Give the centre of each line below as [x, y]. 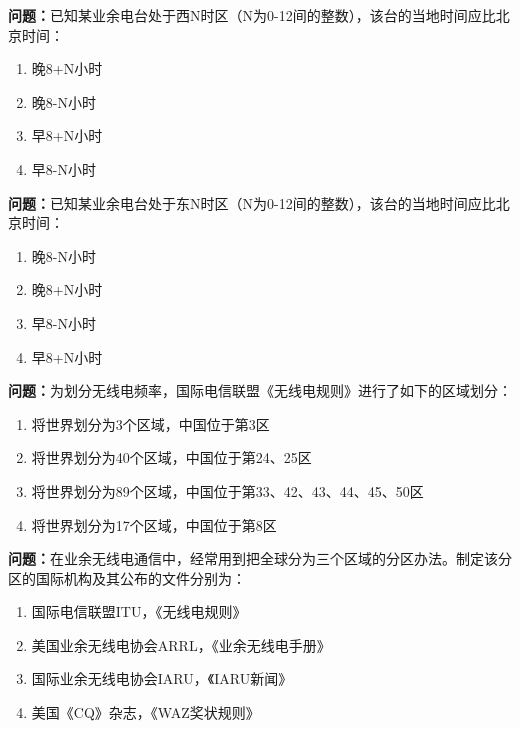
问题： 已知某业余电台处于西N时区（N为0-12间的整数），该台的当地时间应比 [252, 15]
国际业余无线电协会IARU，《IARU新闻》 [162, 678]
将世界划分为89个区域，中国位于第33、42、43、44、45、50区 [227, 490]
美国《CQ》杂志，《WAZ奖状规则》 [145, 712]
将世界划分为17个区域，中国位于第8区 [154, 524]
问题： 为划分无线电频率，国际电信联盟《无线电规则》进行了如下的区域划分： [260, 390]
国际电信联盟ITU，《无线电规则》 [139, 611]
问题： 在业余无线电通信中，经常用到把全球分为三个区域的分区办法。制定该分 [260, 558]
